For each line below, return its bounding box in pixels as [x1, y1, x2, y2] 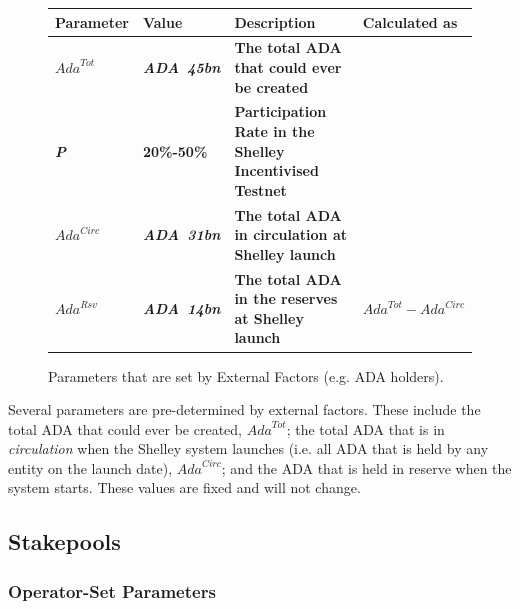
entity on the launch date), [8, 457, 173, 478]
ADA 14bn [142, 298, 221, 319]
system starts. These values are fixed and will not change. [8, 477, 361, 498]
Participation [234, 101, 327, 122]
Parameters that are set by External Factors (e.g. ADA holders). [48, 365, 444, 386]
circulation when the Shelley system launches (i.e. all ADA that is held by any [8, 438, 489, 459]
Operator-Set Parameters [8, 578, 216, 603]
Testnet [234, 179, 287, 200]
